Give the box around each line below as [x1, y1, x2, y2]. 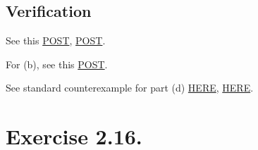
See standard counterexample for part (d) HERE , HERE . [6, 80, 254, 95]
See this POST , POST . [6, 33, 106, 48]
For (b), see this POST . [6, 56, 108, 71]
